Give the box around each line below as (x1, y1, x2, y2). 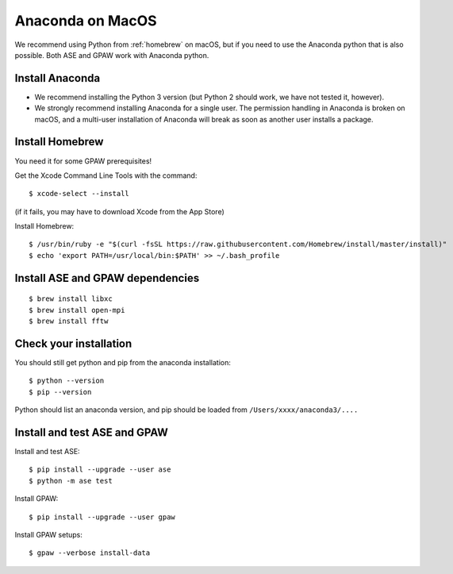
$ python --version (29, 376, 105, 385)
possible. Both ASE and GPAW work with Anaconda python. (14, 50, 209, 60)
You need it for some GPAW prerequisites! (14, 156, 152, 166)
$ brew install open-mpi (29, 306, 125, 314)
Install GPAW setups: (14, 530, 83, 539)
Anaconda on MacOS (14, 12, 158, 29)
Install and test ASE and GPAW (14, 426, 168, 439)
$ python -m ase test (29, 476, 113, 485)
